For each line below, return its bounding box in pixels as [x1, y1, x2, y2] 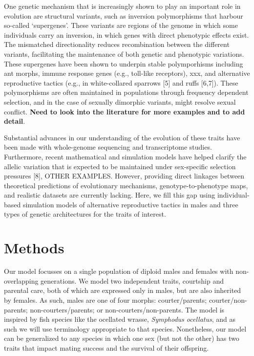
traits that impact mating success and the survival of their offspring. [4, 342, 209, 353]
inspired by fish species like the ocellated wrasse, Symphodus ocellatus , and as [4, 314, 236, 324]
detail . [4, 116, 25, 126]
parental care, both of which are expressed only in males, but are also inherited [4, 285, 241, 295]
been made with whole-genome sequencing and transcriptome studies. [4, 142, 212, 152]
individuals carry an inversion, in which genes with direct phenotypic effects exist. [4, 29, 249, 40]
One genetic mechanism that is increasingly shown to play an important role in [4, 1, 241, 11]
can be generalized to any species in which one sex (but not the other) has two [4, 333, 239, 343]
